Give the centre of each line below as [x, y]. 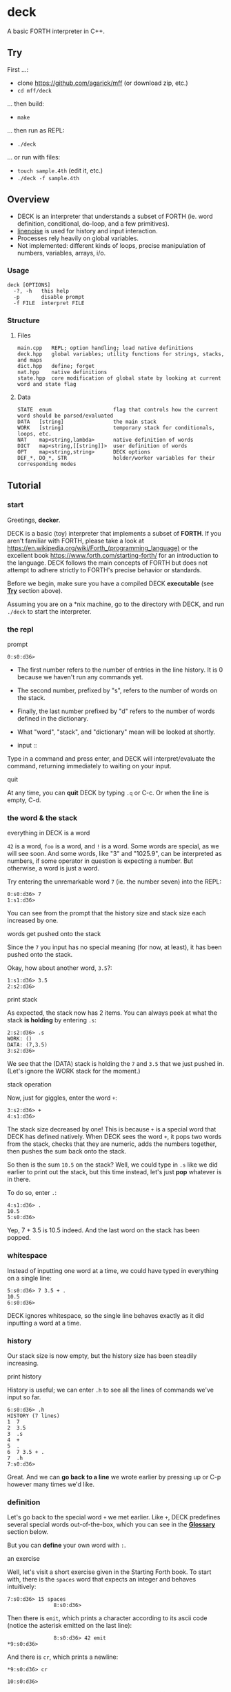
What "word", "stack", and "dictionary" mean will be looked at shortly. [116, 732]
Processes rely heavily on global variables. [78, 238]
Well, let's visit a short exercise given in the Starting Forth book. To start [109, 1572]
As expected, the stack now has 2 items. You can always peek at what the [112, 1013]
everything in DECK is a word [49, 833]
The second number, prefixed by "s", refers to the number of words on [117, 690]
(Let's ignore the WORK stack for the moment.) [74, 1071]
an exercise [23, 1559]
